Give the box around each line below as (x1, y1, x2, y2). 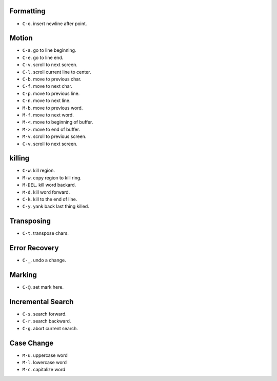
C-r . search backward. (22, 318, 71, 324)
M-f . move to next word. (22, 112, 74, 118)
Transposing (9, 217, 51, 226)
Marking (9, 270, 37, 279)
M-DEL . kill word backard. (22, 182, 76, 188)
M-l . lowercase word (22, 359, 67, 366)
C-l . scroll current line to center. (22, 69, 91, 75)
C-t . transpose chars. (22, 230, 69, 236)
